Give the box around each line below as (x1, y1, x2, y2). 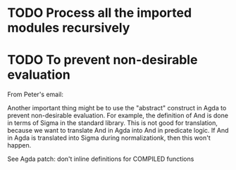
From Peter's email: (7, 90, 64, 99)
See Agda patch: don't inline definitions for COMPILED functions (7, 155, 194, 163)
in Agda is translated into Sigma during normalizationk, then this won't (7, 133, 211, 142)
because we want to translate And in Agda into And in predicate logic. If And (7, 126, 229, 135)
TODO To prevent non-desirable (7, 52, 198, 68)
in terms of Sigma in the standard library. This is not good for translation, (7, 119, 218, 127)
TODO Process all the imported (7, 5, 192, 21)
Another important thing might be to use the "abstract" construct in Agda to (7, 104, 227, 112)
